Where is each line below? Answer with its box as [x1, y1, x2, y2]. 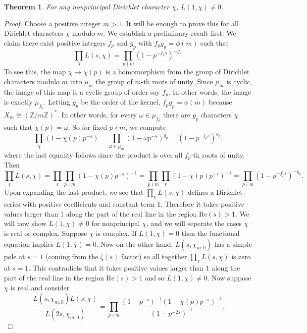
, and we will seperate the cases [146, 218, 242, 228]
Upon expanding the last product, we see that [4, 187, 144, 197]
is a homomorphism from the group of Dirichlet [105, 66, 250, 77]
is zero [231, 251, 251, 261]
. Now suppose [207, 273, 252, 283]
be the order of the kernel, [81, 97, 160, 107]
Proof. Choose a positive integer [4, 18, 101, 28]
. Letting [44, 97, 70, 107]
